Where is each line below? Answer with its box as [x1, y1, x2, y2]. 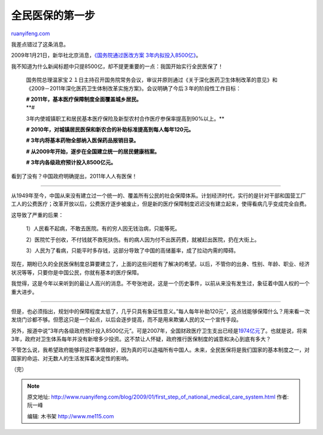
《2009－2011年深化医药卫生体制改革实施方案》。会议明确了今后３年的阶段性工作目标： [26, 84, 242, 92]
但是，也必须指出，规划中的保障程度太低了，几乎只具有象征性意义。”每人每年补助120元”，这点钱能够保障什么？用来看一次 [11, 308, 310, 315]
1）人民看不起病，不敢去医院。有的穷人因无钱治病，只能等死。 [26, 225, 181, 232]
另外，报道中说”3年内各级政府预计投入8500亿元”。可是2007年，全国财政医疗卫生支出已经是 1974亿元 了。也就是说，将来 [11, 327, 307, 334]
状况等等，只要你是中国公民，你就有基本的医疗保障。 [11, 269, 142, 276]
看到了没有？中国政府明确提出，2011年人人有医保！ [11, 172, 138, 179]
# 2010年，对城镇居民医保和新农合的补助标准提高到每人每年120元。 [26, 126, 194, 133]
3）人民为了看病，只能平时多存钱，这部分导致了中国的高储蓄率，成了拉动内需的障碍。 [26, 247, 239, 254]
